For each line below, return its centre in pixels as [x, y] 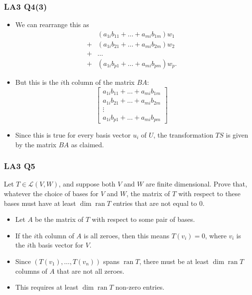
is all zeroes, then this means [126, 235]
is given [237, 135]
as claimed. [87, 144]
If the [24, 235]
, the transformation [183, 135]
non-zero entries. [140, 287]
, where [216, 235]
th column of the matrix [99, 82]
